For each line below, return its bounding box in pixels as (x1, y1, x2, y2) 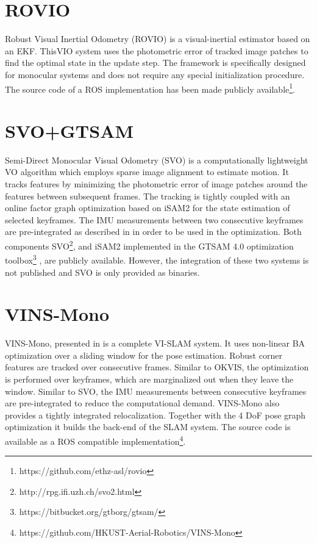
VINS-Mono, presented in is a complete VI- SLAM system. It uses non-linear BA (5, 337, 305, 350)
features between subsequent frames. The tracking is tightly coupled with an (5, 189, 290, 202)
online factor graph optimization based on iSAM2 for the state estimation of (5, 201, 290, 214)
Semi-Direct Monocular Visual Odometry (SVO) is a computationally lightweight (5, 153, 308, 166)
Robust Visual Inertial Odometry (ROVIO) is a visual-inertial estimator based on (5, 32, 310, 45)
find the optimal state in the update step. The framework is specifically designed (5, 56, 306, 69)
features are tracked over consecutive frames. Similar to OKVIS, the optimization (5, 361, 309, 373)
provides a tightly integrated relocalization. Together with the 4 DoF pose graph (5, 408, 306, 421)
